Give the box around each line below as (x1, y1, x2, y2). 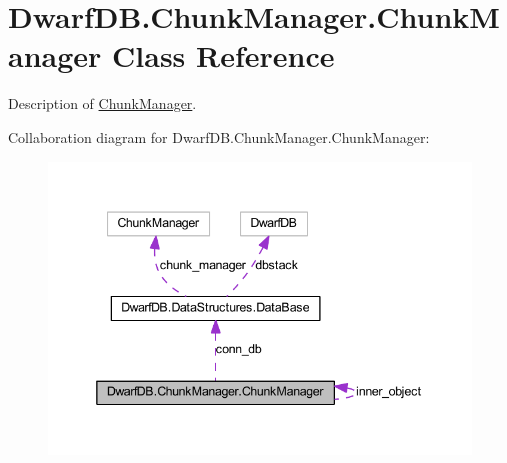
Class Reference (112, 35, 335, 76)
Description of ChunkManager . (8, 93, 197, 114)
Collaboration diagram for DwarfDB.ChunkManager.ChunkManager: (8, 126, 430, 147)
